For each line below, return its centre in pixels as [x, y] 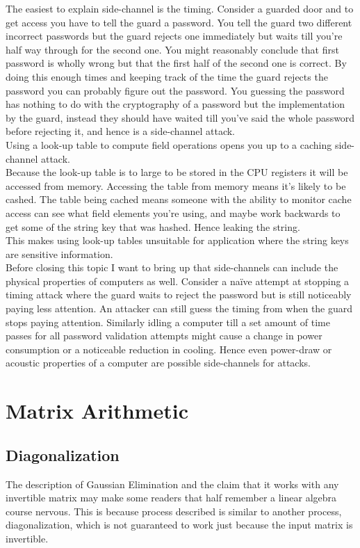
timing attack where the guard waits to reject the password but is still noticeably [179, 295]
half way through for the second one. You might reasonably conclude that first [172, 49]
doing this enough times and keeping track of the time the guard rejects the [167, 76]
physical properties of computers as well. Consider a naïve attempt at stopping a [178, 281]
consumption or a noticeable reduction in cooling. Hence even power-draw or [169, 349]
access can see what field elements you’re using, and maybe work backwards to [173, 212]
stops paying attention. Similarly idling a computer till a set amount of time [168, 322]
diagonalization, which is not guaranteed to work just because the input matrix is [179, 525]
